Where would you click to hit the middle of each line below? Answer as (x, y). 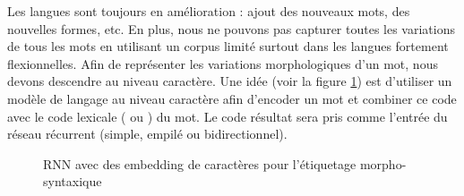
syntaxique (73, 181)
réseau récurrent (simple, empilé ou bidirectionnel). (147, 134)
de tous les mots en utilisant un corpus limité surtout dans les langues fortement (228, 46)
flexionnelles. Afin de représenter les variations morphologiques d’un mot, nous (223, 63)
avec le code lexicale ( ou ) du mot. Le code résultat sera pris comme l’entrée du (228, 116)
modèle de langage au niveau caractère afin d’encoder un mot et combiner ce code (232, 98)
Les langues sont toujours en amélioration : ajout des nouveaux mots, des (209, 11)
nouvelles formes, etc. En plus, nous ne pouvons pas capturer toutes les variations (231, 28)
